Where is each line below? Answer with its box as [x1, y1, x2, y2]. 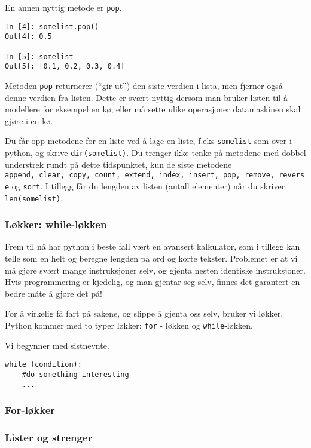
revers [279, 171, 305, 180]
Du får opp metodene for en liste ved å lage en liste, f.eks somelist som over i [5, 134, 292, 147]
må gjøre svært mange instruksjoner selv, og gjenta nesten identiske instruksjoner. [5, 263, 306, 276]
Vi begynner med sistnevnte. [5, 339, 109, 351]
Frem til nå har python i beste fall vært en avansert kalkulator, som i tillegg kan [5, 240, 300, 253]
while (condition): [5, 360, 82, 369]
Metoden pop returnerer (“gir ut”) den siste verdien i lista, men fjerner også [5, 79, 283, 91]
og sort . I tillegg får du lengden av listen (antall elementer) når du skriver [11, 179, 285, 192]
